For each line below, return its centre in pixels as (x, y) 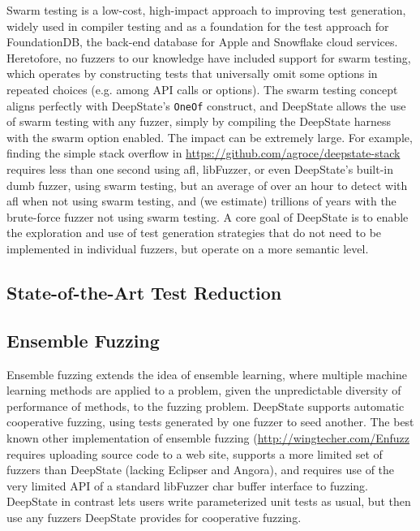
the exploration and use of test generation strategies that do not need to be (194, 233)
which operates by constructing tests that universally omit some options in (192, 73)
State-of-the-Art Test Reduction (144, 292)
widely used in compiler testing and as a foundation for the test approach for (198, 26)
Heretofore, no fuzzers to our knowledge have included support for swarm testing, (209, 57)
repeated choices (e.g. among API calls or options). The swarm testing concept (202, 89)
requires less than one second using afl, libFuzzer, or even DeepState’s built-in (200, 169)
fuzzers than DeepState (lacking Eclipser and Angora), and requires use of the (201, 470)
